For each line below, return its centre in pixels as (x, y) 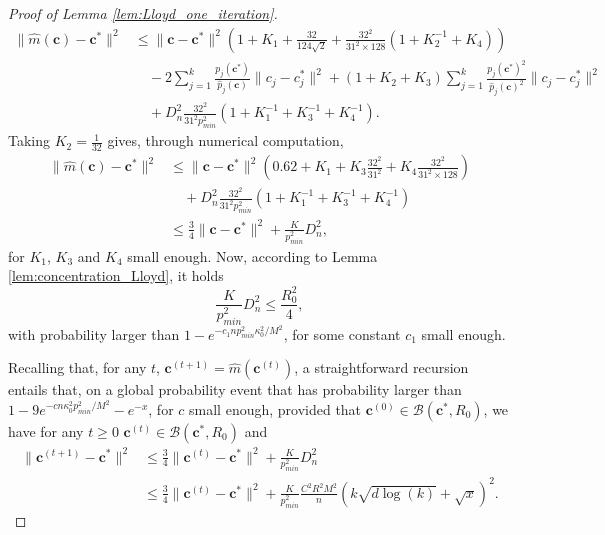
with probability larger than (94, 333)
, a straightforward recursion (381, 367)
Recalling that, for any (77, 367)
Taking (29, 140)
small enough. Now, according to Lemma (252, 255)
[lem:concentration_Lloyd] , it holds (116, 275)
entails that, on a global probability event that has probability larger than (235, 389)
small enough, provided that (275, 409)
